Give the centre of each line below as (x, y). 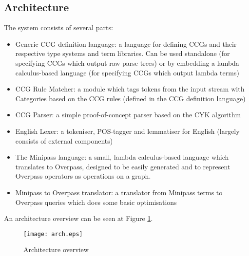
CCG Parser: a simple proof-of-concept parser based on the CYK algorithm (128, 115)
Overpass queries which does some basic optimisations (96, 202)
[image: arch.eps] (53, 234)
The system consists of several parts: (58, 27)
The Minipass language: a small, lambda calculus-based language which (122, 157)
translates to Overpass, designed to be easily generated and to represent (123, 166)
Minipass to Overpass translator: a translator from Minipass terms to (119, 192)
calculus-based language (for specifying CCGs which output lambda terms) (127, 72)
